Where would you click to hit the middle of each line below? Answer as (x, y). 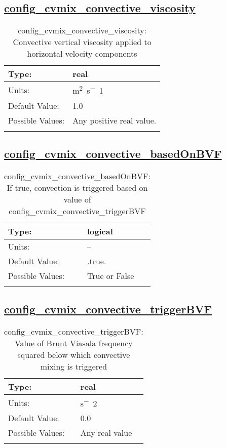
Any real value (106, 433)
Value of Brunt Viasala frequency (73, 343)
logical (100, 231)
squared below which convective (74, 354)
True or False (110, 275)
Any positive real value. (115, 120)
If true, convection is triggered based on (77, 187)
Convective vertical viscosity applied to (82, 42)
